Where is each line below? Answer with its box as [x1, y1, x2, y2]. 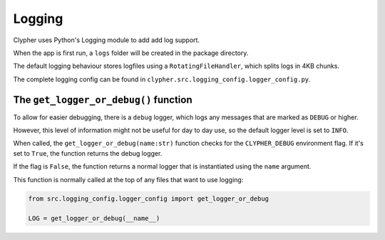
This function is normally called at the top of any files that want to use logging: [13, 175, 244, 184]
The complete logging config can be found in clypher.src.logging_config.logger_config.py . [13, 75, 311, 84]
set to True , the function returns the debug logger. [13, 149, 163, 157]
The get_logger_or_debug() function [13, 94, 192, 106]
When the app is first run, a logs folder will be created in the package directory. [13, 49, 249, 57]
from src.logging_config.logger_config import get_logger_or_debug [28, 194, 269, 203]
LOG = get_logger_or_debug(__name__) [28, 214, 160, 223]
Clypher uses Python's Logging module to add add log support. [13, 36, 200, 44]
